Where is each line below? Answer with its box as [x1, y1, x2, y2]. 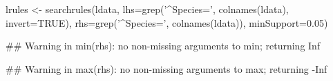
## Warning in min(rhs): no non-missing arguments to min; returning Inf [6, 38, 321, 53]
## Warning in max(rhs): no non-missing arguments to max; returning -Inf [6, 61, 327, 76]
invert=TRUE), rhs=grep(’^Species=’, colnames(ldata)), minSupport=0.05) [6, 15, 328, 30]
